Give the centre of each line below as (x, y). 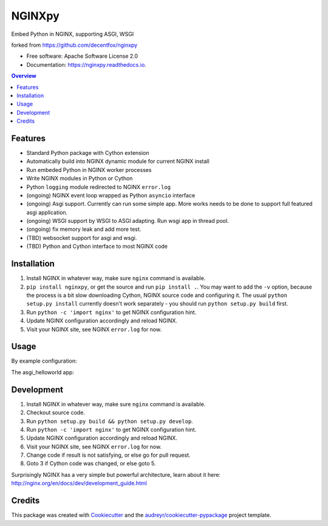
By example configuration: (44, 361)
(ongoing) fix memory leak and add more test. (84, 229)
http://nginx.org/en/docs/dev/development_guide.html (79, 483)
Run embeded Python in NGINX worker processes (89, 169)
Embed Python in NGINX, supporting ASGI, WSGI (73, 34)
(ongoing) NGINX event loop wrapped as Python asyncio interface (111, 195)
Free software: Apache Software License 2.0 (82, 56)
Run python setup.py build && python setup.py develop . (110, 421)
